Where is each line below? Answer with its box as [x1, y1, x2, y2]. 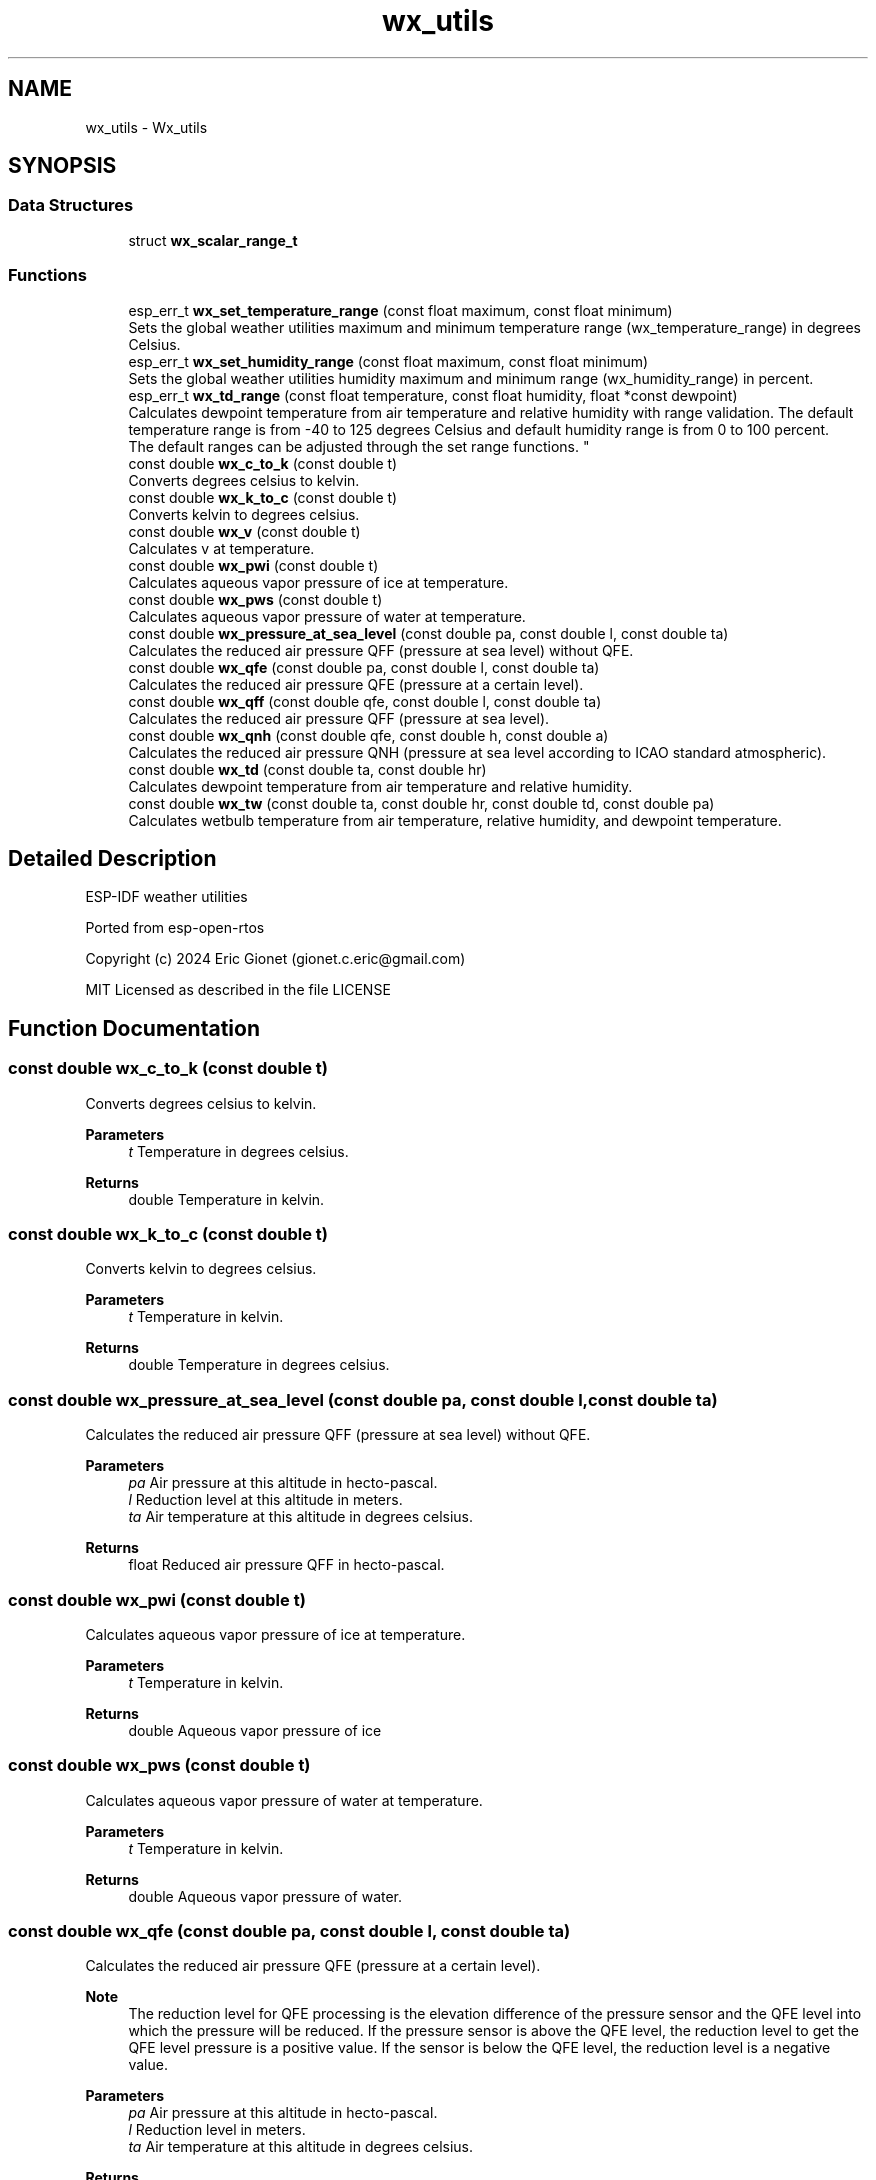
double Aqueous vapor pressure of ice [128, 1721, 382, 1739]
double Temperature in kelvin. [128, 1190, 325, 1208]
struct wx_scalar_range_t [128, 231, 298, 249]
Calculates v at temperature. [128, 539, 315, 557]
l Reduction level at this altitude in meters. [128, 1491, 403, 1509]
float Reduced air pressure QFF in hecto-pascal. [128, 1556, 445, 1574]
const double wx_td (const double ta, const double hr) [128, 760, 487, 778]
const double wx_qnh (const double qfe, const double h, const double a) [128, 726, 609, 744]
